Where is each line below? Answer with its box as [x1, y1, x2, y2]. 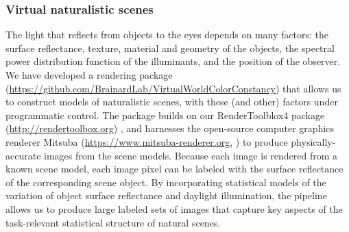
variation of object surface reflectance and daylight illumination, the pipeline [5, 188, 327, 203]
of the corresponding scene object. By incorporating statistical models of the [5, 175, 326, 189]
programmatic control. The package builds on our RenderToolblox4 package [5, 107, 325, 122]
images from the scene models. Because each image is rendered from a [44, 148, 338, 162]
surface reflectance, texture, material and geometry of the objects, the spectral [5, 40, 335, 55]
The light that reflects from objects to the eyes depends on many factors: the [5, 27, 329, 42]
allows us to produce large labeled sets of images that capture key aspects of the [5, 201, 343, 216]
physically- [291, 134, 336, 149]
